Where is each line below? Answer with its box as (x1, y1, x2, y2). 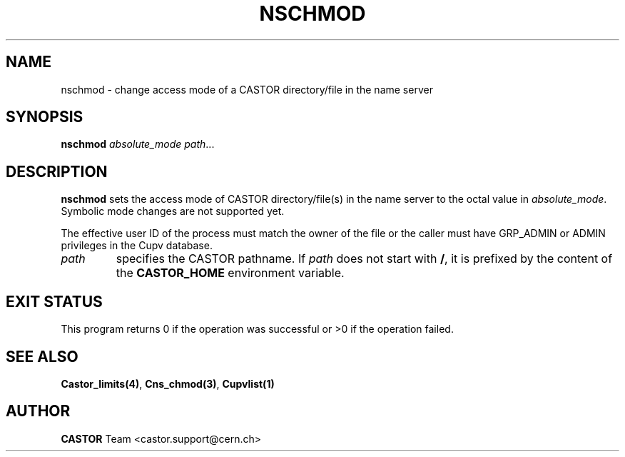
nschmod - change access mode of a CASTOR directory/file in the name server (61, 83, 433, 96)
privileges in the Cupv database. (61, 239, 213, 252)
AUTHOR (6, 402, 71, 421)
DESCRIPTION (6, 162, 108, 181)
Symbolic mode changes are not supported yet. (61, 205, 285, 218)
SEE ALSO (6, 347, 78, 366)
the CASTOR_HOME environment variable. (116, 266, 345, 281)
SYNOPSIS (6, 108, 83, 126)
